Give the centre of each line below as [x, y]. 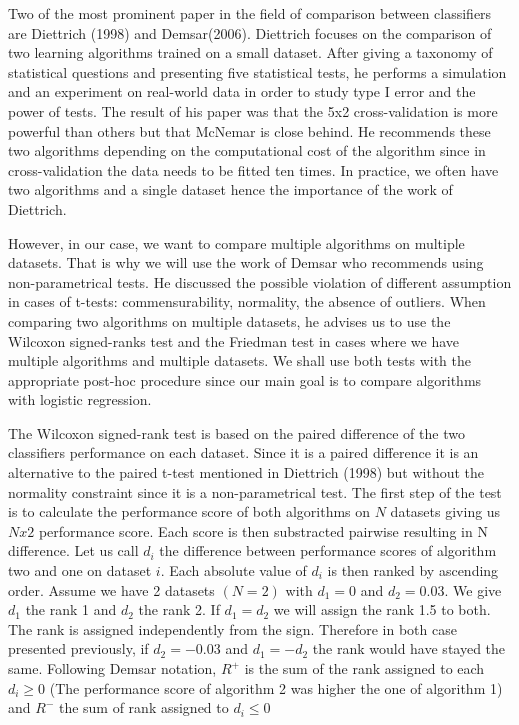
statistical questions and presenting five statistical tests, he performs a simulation [257, 71]
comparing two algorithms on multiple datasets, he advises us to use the [229, 320]
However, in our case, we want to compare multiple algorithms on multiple [236, 242]
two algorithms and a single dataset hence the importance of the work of [230, 189]
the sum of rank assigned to [143, 707]
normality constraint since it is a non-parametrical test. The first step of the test [255, 491]
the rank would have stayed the [409, 648]
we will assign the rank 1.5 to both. [382, 609]
